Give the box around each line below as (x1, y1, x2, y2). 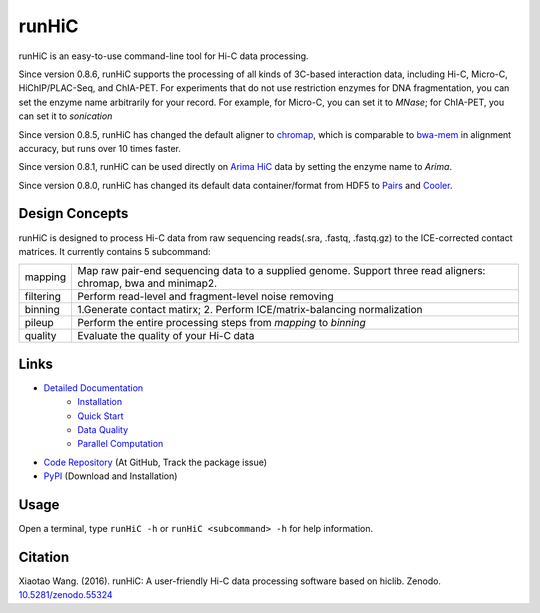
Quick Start (77, 410, 124, 422)
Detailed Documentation (43, 381, 144, 394)
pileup (24, 316, 54, 330)
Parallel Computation (77, 438, 164, 450)
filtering (24, 290, 62, 304)
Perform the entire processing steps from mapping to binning (76, 316, 367, 330)
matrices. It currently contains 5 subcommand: (18, 245, 211, 257)
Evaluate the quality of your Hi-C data (76, 329, 255, 343)
